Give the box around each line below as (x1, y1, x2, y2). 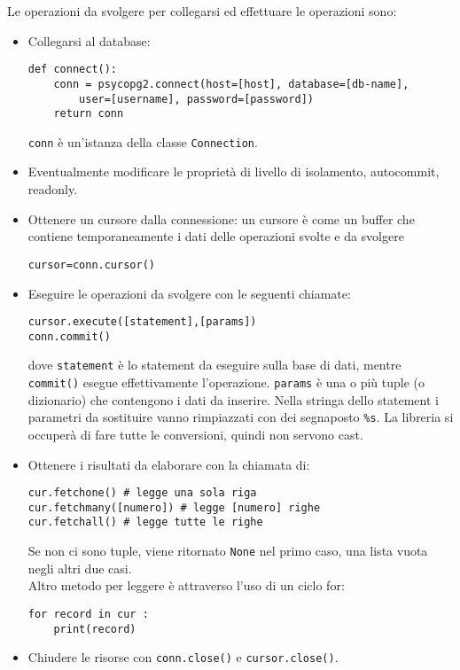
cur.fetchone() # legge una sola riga (27, 487, 257, 500)
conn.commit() (27, 330, 111, 343)
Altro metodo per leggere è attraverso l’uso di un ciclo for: (27, 576, 345, 595)
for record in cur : (27, 607, 149, 620)
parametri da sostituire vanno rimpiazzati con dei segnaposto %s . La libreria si (27, 408, 454, 426)
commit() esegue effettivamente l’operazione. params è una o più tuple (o (27, 373, 425, 392)
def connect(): (27, 63, 118, 76)
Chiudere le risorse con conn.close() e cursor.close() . (27, 648, 339, 666)
